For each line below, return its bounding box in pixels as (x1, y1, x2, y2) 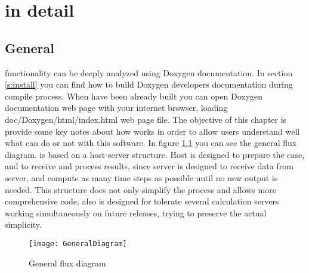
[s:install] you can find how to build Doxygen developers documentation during (5, 78, 293, 91)
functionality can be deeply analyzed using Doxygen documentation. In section (5, 66, 293, 79)
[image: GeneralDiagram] (29, 239, 127, 248)
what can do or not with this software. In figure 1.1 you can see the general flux (5, 136, 297, 149)
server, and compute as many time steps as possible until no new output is (5, 171, 278, 184)
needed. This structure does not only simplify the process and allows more (5, 183, 276, 196)
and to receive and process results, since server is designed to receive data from (5, 160, 293, 172)
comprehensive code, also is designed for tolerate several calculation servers (5, 195, 279, 207)
